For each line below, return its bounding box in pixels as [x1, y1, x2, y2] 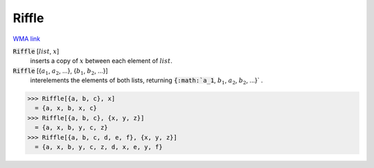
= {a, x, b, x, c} [35, 104, 97, 112]
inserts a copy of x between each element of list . [30, 57, 173, 65]
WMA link [12, 35, 41, 43]
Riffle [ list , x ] [12, 47, 60, 55]
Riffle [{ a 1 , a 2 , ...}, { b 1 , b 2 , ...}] [12, 66, 109, 76]
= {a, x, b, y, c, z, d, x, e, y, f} [35, 143, 163, 151]
